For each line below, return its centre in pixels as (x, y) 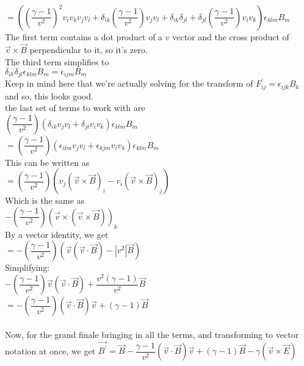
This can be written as (47, 162)
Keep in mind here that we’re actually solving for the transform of (129, 83)
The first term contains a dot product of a (84, 36)
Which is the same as (45, 200)
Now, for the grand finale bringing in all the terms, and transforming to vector (152, 334)
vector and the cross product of (231, 36)
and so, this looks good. (49, 95)
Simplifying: (27, 267)
